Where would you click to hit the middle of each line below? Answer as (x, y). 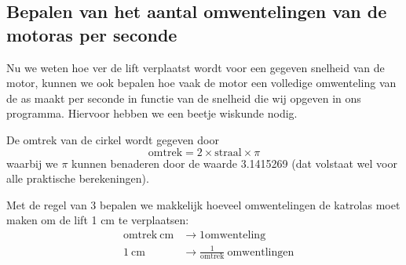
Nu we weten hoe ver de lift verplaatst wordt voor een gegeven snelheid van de (196, 67)
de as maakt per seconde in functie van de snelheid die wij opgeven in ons (184, 98)
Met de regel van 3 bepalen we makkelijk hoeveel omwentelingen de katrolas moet (203, 204)
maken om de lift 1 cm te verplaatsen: (98, 220)
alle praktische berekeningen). (78, 178)
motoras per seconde (92, 34)
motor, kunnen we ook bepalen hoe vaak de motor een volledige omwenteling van (201, 83)
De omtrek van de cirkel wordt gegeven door (113, 139)
